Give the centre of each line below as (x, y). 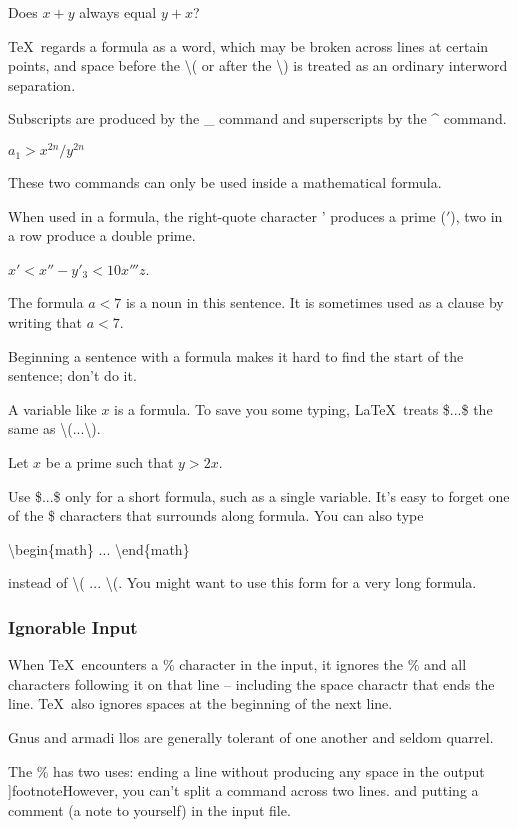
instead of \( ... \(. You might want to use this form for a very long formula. (242, 582)
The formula (46, 302)
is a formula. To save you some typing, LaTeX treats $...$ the (303, 408)
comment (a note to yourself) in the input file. (149, 809)
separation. (42, 84)
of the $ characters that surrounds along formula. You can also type (216, 515)
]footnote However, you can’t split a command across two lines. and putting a (243, 790)
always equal (118, 12)
